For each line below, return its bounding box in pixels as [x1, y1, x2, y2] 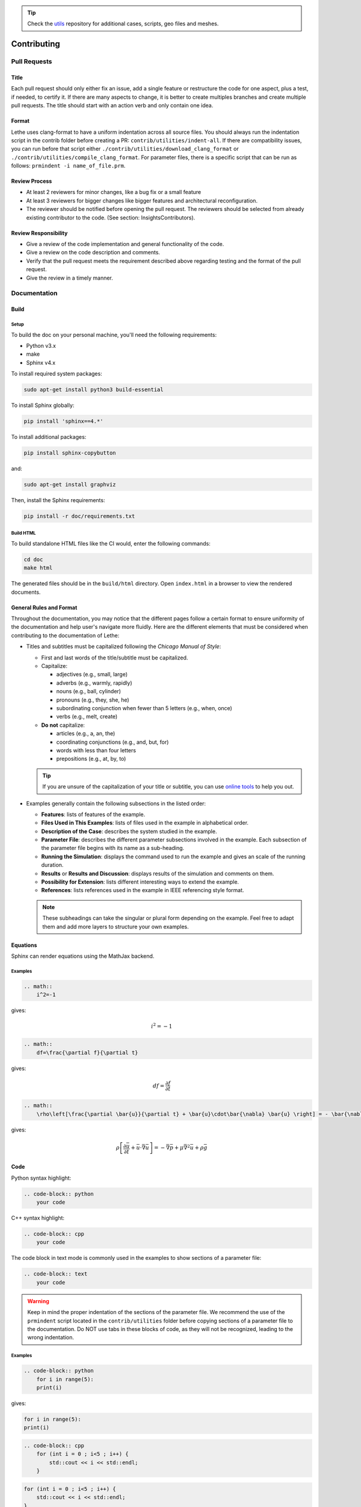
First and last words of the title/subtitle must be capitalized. [41, 654, 188, 661]
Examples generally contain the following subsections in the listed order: [26, 799, 206, 807]
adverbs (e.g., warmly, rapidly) [56, 679, 132, 687]
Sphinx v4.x [26, 359, 56, 366]
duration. [41, 861, 64, 869]
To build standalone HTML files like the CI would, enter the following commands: [11, 540, 211, 547]
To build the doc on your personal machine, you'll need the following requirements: [11, 331, 217, 338]
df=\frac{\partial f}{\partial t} [36, 1049, 138, 1056]
